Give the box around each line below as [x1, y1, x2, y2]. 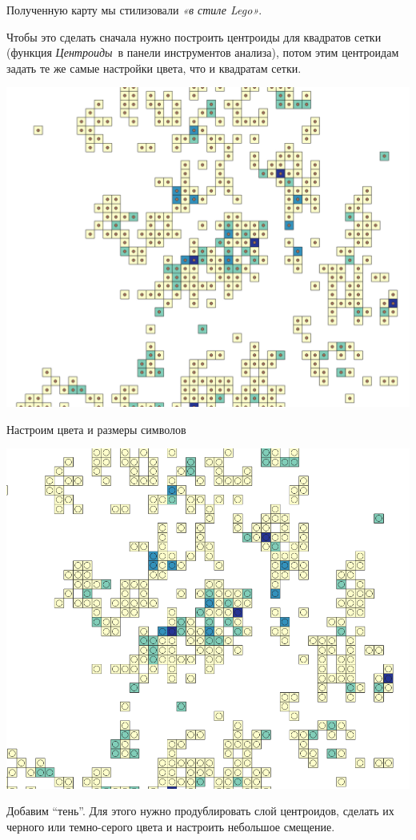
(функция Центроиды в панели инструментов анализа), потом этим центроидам [6, 44, 399, 61]
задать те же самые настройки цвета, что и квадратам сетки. [6, 59, 302, 76]
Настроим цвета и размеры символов [6, 420, 186, 437]
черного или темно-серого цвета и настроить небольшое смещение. [6, 818, 335, 834]
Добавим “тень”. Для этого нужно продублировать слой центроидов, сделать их [6, 802, 394, 819]
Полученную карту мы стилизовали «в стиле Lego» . [6, 2, 262, 18]
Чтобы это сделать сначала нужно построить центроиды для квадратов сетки [6, 28, 382, 45]
